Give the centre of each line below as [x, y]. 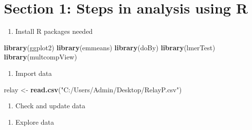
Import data [34, 73]
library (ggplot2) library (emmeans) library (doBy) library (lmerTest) [110, 47]
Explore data [35, 122]
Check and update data [50, 106]
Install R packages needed [54, 31]
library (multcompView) [41, 57]
